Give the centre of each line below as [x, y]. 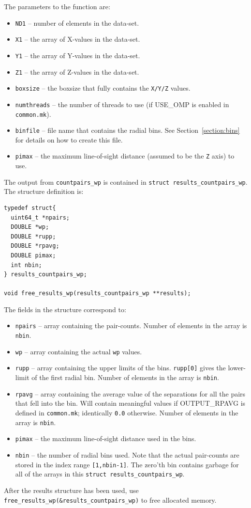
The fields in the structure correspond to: [65, 309]
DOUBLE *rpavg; [35, 246]
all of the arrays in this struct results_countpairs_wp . [100, 474]
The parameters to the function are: [57, 6]
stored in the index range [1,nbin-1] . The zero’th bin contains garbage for [127, 464]
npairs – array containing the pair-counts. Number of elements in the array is [131, 325]
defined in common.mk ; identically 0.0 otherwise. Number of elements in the [127, 413]
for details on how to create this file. [69, 139]
